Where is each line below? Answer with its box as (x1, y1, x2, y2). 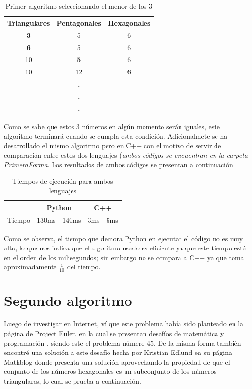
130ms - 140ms (37, 214, 81, 225)
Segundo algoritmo (4, 290, 132, 310)
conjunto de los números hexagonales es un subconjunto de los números (4, 366, 216, 376)
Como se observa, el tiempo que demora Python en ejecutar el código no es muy (4, 233, 243, 243)
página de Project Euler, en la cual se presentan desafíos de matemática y (4, 328, 224, 338)
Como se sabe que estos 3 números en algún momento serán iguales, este (4, 121, 220, 131)
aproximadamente (4, 262, 57, 272)
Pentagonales (56, 18, 101, 28)
